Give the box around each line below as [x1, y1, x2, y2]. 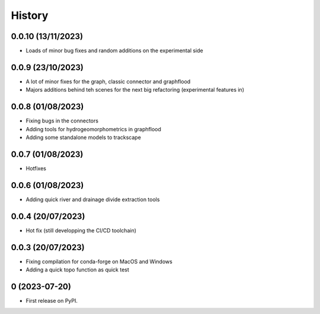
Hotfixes [25, 164, 47, 171]
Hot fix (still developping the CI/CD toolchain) [25, 226, 136, 234]
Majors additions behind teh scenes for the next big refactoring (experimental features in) [25, 86, 244, 93]
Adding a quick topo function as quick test [25, 266, 130, 273]
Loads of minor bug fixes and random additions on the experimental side [25, 47, 204, 54]
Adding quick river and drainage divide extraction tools [25, 196, 160, 203]
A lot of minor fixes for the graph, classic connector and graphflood [25, 77, 191, 85]
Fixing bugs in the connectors [25, 117, 99, 124]
